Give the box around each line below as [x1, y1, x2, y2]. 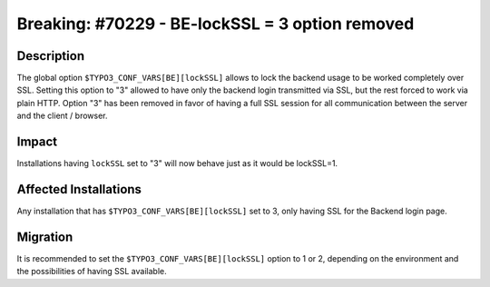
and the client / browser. [16, 110, 108, 122]
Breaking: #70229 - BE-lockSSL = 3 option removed [16, 14, 415, 34]
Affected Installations [16, 182, 142, 197]
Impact [16, 134, 58, 150]
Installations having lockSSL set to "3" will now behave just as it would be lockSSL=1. [16, 158, 338, 169]
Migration [16, 229, 73, 244]
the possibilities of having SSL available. [16, 266, 167, 277]
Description [16, 48, 85, 64]
